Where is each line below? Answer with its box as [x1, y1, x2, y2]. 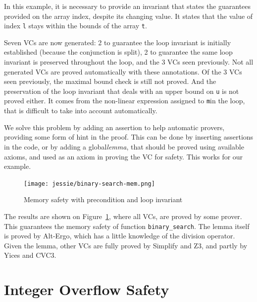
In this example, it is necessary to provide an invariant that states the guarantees [4, 1, 251, 11]
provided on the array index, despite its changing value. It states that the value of [4, 10, 253, 21]
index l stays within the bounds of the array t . [4, 20, 147, 31]
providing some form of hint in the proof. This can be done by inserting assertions [4, 132, 254, 142]
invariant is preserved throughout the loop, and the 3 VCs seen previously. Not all [4, 57, 254, 67]
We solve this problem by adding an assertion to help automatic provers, [4, 122, 225, 132]
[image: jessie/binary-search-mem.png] [24, 180, 155, 187]
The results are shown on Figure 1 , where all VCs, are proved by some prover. [4, 211, 242, 221]
